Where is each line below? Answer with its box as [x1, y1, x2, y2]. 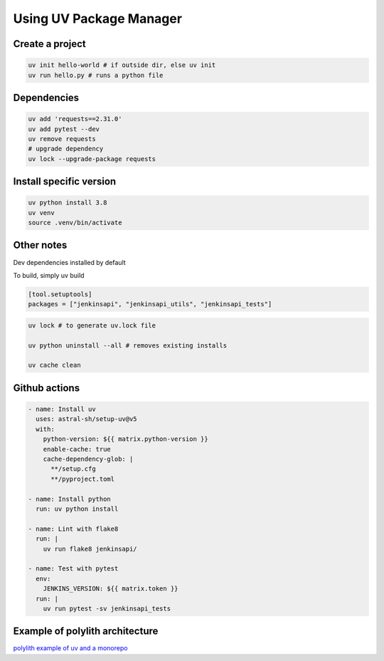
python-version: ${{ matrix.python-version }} [43, 435, 209, 443]
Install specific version [13, 175, 117, 188]
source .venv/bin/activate [28, 219, 122, 227]
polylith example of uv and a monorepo [13, 644, 128, 652]
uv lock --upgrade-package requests [28, 155, 156, 163]
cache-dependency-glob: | [43, 455, 134, 463]
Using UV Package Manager [13, 11, 183, 26]
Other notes [13, 239, 68, 251]
